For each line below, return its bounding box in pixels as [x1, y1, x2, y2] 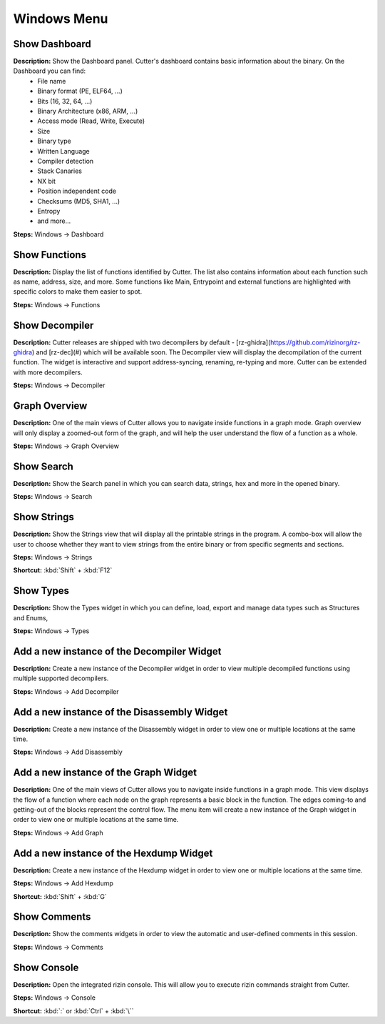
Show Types [13, 585, 70, 597]
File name [37, 76, 66, 85]
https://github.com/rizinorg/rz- [269, 338, 361, 347]
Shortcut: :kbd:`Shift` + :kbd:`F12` [13, 566, 113, 575]
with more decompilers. [13, 368, 83, 377]
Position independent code [37, 187, 117, 196]
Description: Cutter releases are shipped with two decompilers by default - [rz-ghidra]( [13, 338, 271, 347]
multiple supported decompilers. [13, 674, 109, 682]
